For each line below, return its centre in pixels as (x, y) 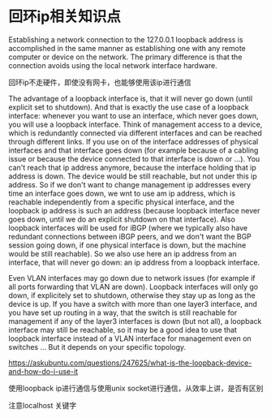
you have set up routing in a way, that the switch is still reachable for (123, 312)
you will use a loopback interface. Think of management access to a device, (135, 124)
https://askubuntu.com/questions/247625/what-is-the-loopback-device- (130, 363)
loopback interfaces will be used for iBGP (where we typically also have (128, 227)
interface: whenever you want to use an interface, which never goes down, (133, 115)
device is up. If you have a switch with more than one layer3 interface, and (133, 304)
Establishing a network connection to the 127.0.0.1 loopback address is (126, 39)
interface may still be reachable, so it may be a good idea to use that (123, 330)
